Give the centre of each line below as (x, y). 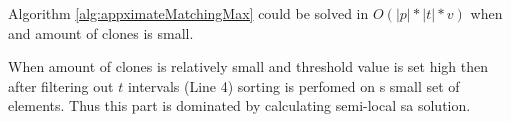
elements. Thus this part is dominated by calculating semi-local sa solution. (239, 105)
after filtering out (61, 85)
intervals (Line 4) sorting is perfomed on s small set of (293, 85)
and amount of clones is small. (101, 32)
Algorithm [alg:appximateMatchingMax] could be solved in (188, 13)
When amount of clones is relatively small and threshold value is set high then (248, 66)
